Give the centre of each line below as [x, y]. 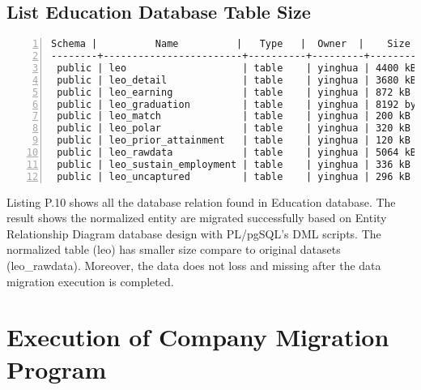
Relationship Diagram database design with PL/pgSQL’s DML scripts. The [194, 233]
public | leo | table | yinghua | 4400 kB [237, 68]
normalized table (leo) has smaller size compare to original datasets [174, 249]
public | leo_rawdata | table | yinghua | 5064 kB [237, 153]
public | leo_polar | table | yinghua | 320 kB [234, 129]
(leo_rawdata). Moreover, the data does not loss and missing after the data [194, 266]
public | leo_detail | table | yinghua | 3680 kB [237, 80]
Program [57, 369]
